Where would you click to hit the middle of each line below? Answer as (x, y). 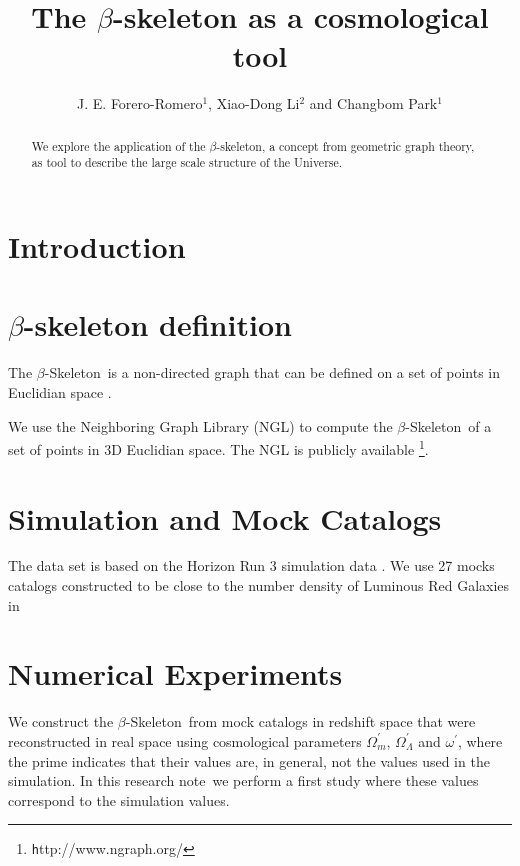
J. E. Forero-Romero (140, 103)
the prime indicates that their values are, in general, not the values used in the (249, 760)
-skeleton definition (157, 324)
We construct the (61, 721)
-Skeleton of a (448, 425)
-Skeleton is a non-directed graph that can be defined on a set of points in (272, 372)
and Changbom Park (373, 103)
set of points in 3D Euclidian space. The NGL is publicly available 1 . (218, 447)
